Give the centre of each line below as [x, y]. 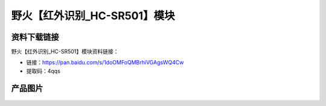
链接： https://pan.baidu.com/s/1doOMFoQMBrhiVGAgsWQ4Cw [105, 63]
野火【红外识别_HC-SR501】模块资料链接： [65, 52]
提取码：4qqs [43, 71]
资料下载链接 [35, 37]
